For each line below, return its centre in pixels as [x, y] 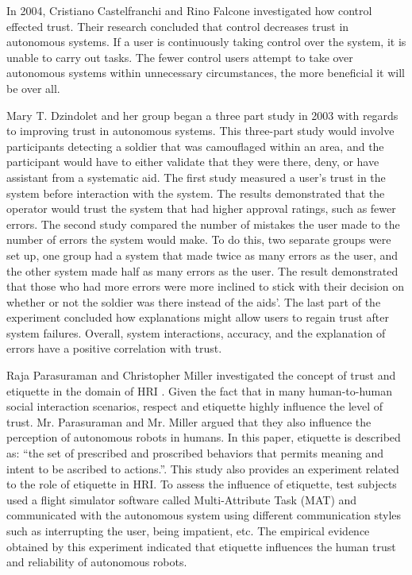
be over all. [33, 88]
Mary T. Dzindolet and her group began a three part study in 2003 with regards [202, 115]
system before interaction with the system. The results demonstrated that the [196, 193]
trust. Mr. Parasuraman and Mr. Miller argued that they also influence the [189, 421]
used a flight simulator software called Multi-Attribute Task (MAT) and [182, 499]
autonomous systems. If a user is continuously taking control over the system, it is [206, 42]
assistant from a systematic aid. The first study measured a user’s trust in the [196, 177]
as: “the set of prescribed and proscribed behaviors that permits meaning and [195, 453]
